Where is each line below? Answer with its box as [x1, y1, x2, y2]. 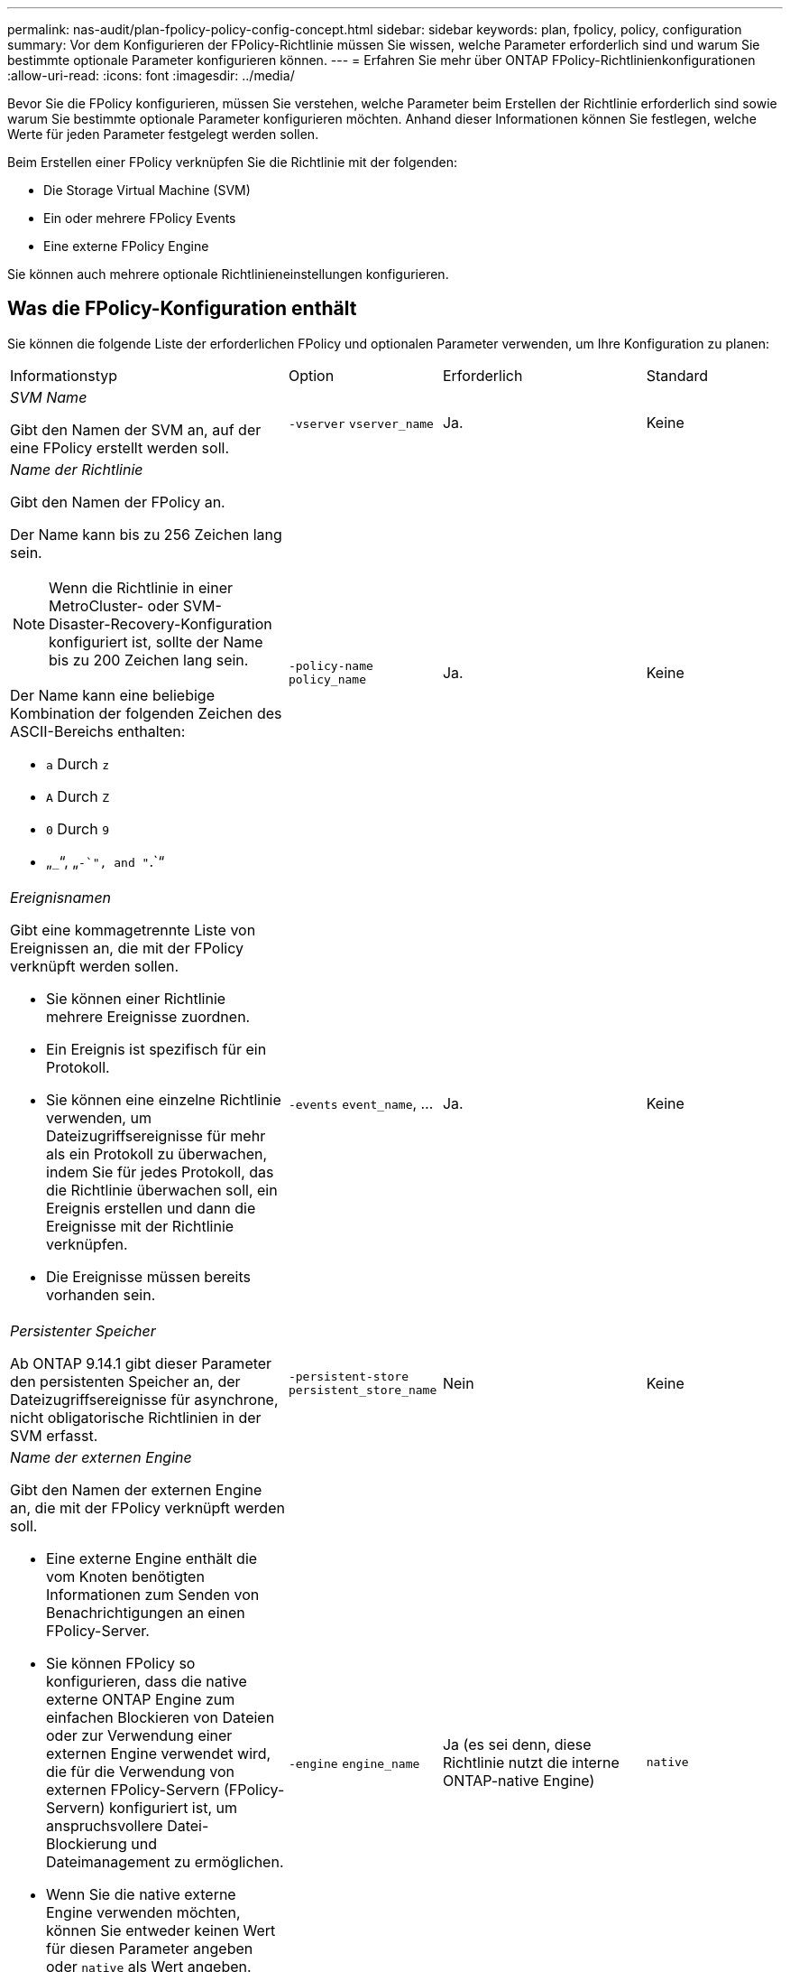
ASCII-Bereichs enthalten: [10, 721, 186, 740]
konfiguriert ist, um [108, 1798, 238, 1817]
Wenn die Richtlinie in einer [49, 578, 233, 597]
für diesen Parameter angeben [46, 1939, 253, 1958]
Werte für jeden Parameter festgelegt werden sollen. [7, 126, 319, 142]
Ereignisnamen [10, 888, 112, 907]
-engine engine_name [288, 1756, 420, 1771]
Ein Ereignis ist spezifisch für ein [46, 1039, 267, 1058]
